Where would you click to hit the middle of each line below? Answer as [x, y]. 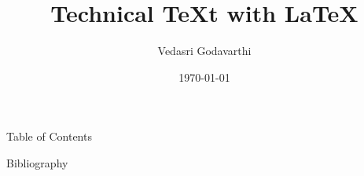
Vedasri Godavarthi [204, 51]
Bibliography [37, 162]
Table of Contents [49, 136]
